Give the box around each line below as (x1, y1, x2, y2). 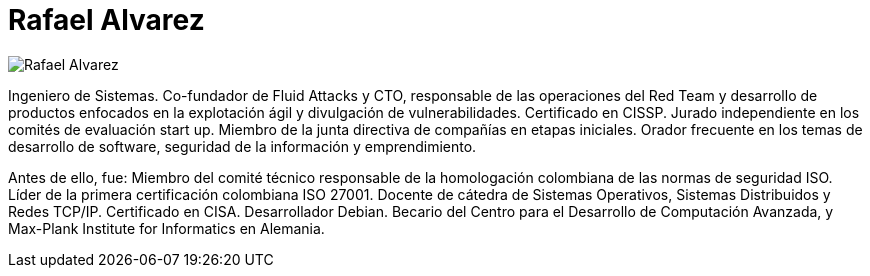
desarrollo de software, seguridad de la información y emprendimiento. (8, 137, 477, 155)
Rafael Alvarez (8, 3, 205, 37)
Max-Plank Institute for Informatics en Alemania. (8, 219, 325, 237)
